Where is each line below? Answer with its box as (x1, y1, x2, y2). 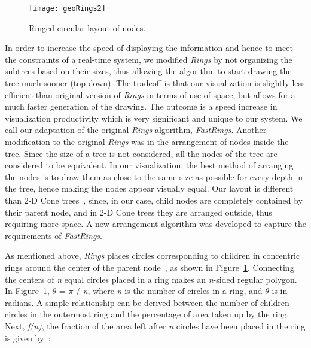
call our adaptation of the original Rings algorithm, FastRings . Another (5, 123, 267, 136)
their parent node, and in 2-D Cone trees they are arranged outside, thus (5, 205, 272, 218)
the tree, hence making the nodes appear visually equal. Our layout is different (5, 182, 294, 195)
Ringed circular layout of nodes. (29, 21, 146, 34)
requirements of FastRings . (5, 229, 103, 241)
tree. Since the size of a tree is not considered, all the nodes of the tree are (5, 147, 278, 159)
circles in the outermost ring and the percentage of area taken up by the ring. (5, 308, 289, 320)
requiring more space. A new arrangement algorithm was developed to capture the (5, 217, 307, 230)
